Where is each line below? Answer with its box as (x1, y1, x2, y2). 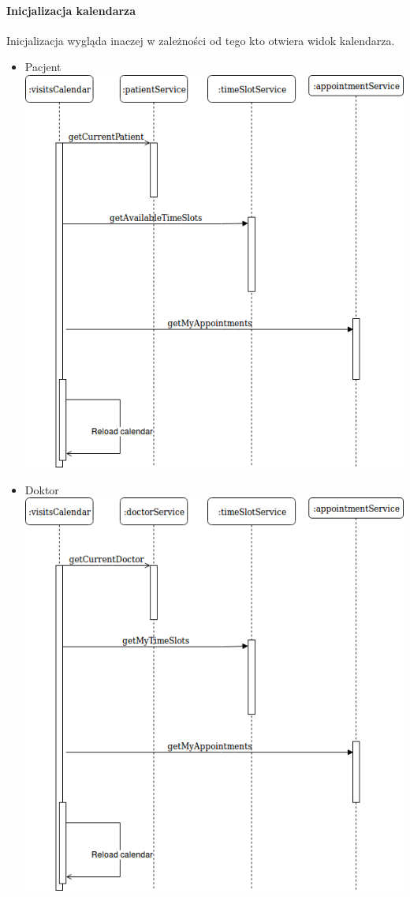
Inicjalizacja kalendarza (6, 2, 136, 18)
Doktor (24, 481, 59, 497)
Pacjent (24, 58, 61, 75)
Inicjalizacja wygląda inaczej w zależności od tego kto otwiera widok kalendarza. (6, 32, 395, 48)
